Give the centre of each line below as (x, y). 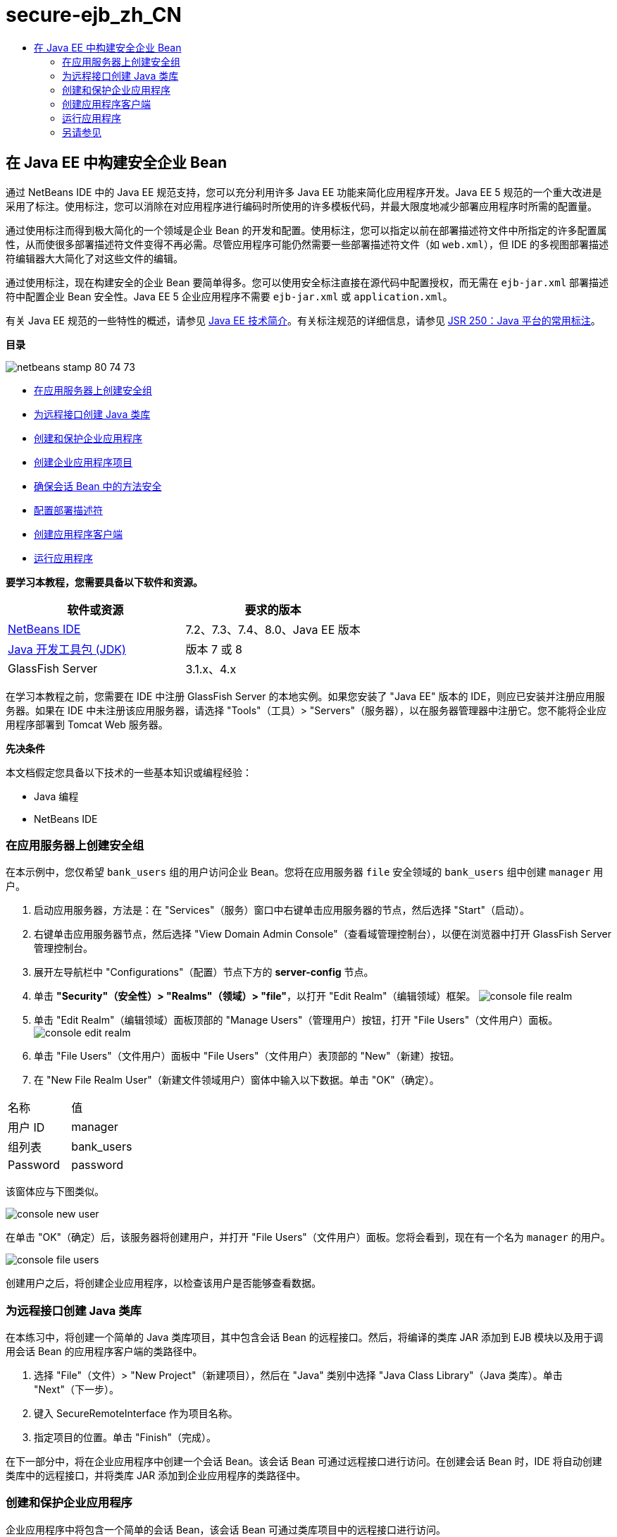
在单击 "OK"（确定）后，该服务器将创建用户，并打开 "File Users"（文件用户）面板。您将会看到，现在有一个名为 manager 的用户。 (308, 1237)
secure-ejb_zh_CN (94, 15)
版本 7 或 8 (214, 649)
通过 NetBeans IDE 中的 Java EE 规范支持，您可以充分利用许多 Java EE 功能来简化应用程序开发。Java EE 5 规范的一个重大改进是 (304, 192)
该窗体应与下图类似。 (55, 1192)
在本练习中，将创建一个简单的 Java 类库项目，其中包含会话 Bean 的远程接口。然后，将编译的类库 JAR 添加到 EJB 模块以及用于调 (305, 1337)
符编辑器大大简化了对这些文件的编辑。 (94, 258)
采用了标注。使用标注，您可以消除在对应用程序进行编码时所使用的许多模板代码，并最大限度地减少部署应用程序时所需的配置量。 (301, 206)
